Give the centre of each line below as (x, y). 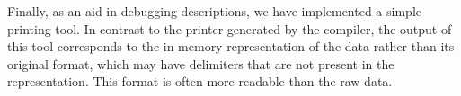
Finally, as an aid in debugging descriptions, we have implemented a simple (214, 11)
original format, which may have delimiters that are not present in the (201, 63)
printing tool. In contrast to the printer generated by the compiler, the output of (230, 28)
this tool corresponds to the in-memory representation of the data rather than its (231, 46)
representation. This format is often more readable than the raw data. (200, 81)
